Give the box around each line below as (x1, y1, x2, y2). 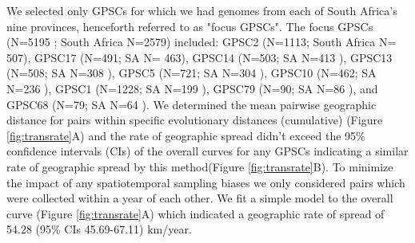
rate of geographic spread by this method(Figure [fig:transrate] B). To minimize (6, 158, 393, 174)
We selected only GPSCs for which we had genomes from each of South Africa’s (6, 2, 397, 18)
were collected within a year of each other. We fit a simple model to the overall (6, 190, 393, 206)
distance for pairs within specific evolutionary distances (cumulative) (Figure (6, 112, 383, 128)
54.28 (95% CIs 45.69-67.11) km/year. (6, 221, 192, 237)
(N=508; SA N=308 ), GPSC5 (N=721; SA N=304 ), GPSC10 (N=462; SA (6, 65, 377, 81)
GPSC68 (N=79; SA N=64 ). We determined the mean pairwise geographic (6, 96, 377, 112)
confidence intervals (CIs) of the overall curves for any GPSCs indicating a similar (6, 143, 409, 159)
